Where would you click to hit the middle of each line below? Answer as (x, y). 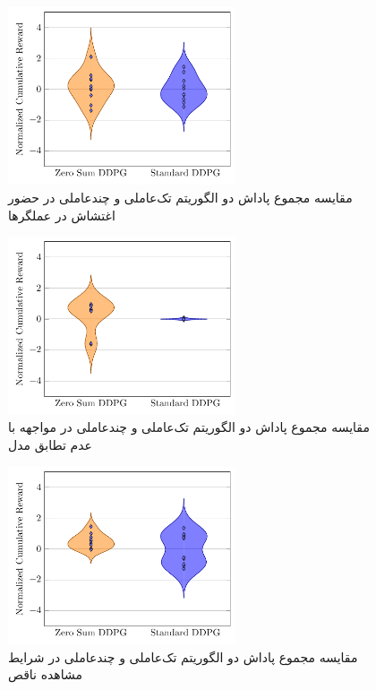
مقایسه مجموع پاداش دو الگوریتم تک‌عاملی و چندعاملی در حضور (180, 198)
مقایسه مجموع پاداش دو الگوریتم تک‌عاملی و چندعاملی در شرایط (183, 656)
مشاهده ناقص (45, 674)
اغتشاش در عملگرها (62, 215)
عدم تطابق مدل (50, 444)
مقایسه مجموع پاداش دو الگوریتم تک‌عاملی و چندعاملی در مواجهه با (189, 427)
